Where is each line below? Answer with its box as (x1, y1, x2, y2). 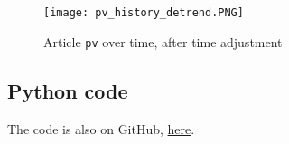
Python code (7, 76, 128, 104)
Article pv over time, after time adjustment (43, 32, 283, 51)
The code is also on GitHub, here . (7, 119, 195, 138)
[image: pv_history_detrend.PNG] (43, 6, 244, 19)
